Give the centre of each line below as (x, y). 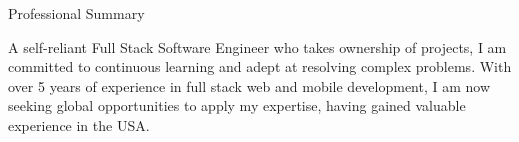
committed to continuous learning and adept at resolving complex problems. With (260, 66)
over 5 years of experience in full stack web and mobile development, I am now (249, 85)
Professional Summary (76, 13)
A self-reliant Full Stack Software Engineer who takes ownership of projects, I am (257, 46)
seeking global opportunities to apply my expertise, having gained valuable (237, 105)
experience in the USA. (79, 124)
